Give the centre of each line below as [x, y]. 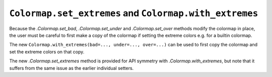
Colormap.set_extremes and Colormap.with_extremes [134, 13]
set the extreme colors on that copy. [47, 52]
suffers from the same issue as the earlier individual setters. [72, 68]
